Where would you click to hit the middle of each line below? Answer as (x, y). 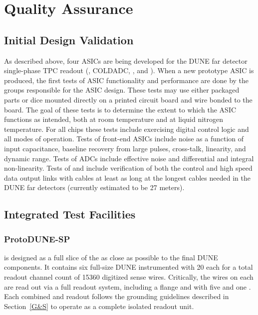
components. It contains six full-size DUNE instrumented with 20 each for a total (129, 267)
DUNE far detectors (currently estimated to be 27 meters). (94, 187)
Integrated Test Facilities (70, 214)
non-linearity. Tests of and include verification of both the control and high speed (128, 168)
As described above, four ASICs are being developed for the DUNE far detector (126, 60)
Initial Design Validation (69, 40)
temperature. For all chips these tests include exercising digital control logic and (127, 129)
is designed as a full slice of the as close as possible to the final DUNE (111, 257)
